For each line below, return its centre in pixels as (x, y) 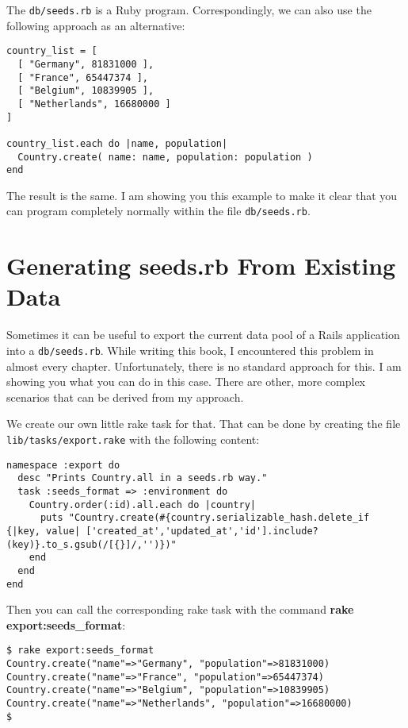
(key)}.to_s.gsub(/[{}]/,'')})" (92, 544)
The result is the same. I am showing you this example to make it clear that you (202, 195)
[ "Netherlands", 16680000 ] (94, 104)
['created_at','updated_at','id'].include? (202, 531)
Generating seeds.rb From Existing (201, 266)
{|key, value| (44, 531)
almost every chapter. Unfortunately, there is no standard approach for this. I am (204, 366)
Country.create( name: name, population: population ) (165, 157)
